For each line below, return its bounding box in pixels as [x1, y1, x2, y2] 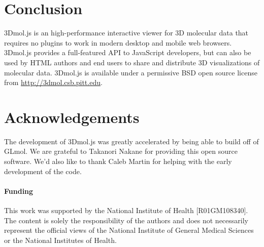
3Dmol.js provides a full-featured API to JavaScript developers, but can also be [4, 47, 251, 58]
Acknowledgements [4, 106, 140, 127]
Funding [4, 185, 34, 196]
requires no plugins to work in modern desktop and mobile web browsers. [4, 37, 232, 48]
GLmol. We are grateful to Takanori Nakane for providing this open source [4, 146, 238, 156]
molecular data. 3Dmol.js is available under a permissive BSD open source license [4, 67, 257, 77]
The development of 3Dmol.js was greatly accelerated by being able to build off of [4, 136, 259, 146]
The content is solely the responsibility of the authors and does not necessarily [4, 215, 248, 225]
